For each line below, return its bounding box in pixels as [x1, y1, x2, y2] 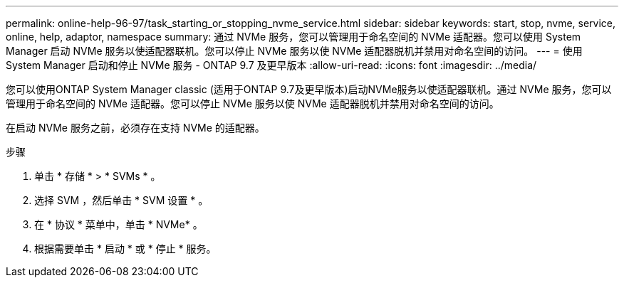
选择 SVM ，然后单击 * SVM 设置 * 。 [34, 194, 209, 206]
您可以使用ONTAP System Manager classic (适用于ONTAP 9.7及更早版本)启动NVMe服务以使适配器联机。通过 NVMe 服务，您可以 [6, 83, 612, 95]
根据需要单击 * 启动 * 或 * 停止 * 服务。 [34, 242, 217, 255]
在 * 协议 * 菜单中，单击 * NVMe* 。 [34, 218, 203, 230]
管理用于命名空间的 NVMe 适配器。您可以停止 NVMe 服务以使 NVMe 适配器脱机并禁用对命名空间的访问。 [6, 97, 499, 110]
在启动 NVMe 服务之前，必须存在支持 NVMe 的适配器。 [6, 122, 265, 134]
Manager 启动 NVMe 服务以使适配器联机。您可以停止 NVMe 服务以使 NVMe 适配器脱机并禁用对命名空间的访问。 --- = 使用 [6, 45, 583, 57]
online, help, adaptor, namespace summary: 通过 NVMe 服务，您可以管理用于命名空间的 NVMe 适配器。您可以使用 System [6, 31, 581, 43]
